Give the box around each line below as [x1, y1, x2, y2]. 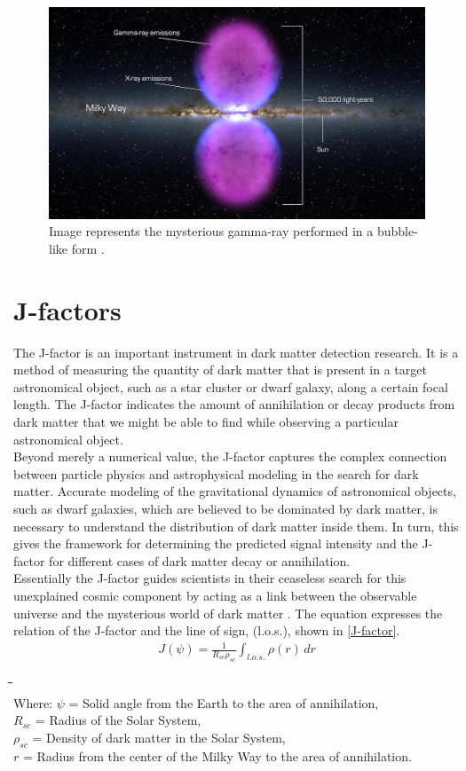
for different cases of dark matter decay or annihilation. [49, 551, 351, 570]
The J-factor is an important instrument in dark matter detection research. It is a [13, 342, 459, 361]
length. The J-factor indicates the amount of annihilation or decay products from [13, 395, 455, 413]
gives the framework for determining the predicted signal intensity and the [13, 534, 418, 553]
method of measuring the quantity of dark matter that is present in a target [13, 360, 427, 379]
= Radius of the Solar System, [35, 711, 201, 729]
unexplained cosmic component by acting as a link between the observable [13, 586, 417, 604]
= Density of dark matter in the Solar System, [32, 728, 286, 746]
